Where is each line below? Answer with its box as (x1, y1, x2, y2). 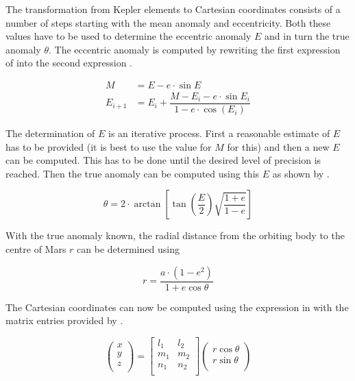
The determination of (5, 126, 95, 140)
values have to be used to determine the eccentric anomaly (5, 29, 252, 43)
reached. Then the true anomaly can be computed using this (5, 166, 260, 180)
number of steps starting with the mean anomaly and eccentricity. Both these (5, 15, 331, 29)
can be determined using (77, 242, 180, 256)
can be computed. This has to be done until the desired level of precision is (5, 153, 321, 167)
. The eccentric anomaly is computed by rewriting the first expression (48, 42, 341, 56)
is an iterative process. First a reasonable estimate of (108, 126, 330, 140)
